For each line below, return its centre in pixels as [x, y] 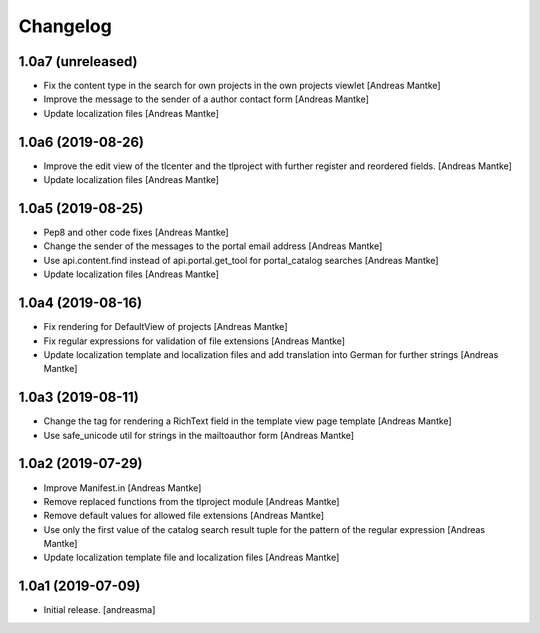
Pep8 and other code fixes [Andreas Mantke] [136, 232]
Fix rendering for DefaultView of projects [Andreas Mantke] [165, 327]
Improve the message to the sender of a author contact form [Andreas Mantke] [206, 99]
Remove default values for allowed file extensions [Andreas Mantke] [184, 516]
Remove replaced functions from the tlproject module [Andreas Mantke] [191, 501]
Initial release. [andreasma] [99, 610]
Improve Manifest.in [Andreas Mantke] [122, 487]
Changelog [65, 26]
